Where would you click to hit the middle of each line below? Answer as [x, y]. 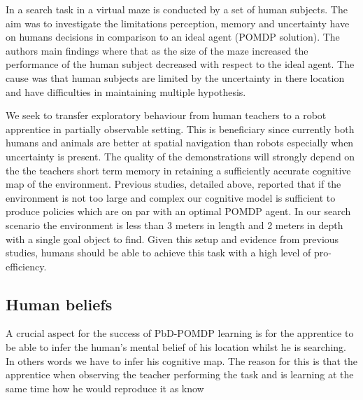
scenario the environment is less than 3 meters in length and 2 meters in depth [175, 225]
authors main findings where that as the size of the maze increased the [157, 50]
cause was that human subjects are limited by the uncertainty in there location [175, 77]
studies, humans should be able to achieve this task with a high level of [158, 253]
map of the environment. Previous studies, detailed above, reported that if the [173, 184]
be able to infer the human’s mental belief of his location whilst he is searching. [176, 347]
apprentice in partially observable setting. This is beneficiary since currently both [180, 129]
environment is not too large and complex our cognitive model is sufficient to [171, 197]
